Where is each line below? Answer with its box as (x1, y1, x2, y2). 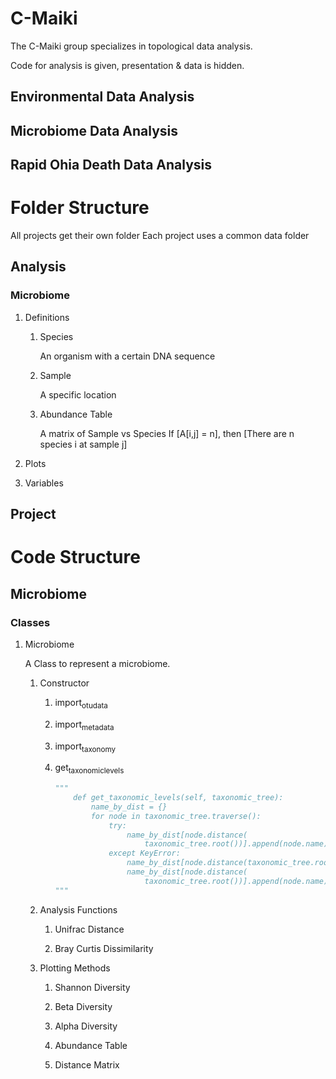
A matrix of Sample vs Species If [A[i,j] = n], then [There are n (39, 427, 295, 439)
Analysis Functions (39, 903, 118, 916)
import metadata (54, 718, 115, 732)
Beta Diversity (54, 1000, 113, 1012)
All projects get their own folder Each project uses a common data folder (10, 230, 310, 242)
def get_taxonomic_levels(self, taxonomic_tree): (73, 793, 284, 803)
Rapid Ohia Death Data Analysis (10, 157, 213, 174)
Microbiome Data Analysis (10, 122, 179, 139)
